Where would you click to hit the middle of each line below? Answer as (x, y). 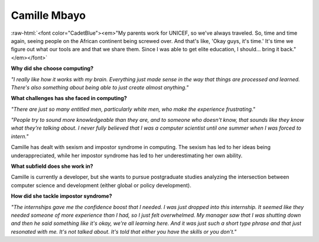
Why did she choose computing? (52, 68)
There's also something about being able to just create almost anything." (100, 87)
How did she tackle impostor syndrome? (61, 196)
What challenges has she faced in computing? (69, 98)
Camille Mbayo (48, 15)
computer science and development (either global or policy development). (101, 185)
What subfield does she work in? (52, 166)
